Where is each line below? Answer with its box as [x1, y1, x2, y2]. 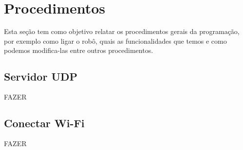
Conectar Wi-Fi [4, 116, 85, 131]
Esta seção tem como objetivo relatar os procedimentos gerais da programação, [4, 26, 240, 36]
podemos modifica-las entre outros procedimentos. [4, 45, 153, 55]
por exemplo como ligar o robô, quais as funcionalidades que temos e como [4, 35, 227, 46]
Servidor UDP [4, 69, 77, 84]
